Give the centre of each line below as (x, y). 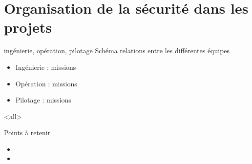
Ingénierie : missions (46, 67)
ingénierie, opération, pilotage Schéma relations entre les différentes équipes (117, 51)
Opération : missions (46, 83)
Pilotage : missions (43, 100)
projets (28, 27)
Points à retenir (27, 133)
